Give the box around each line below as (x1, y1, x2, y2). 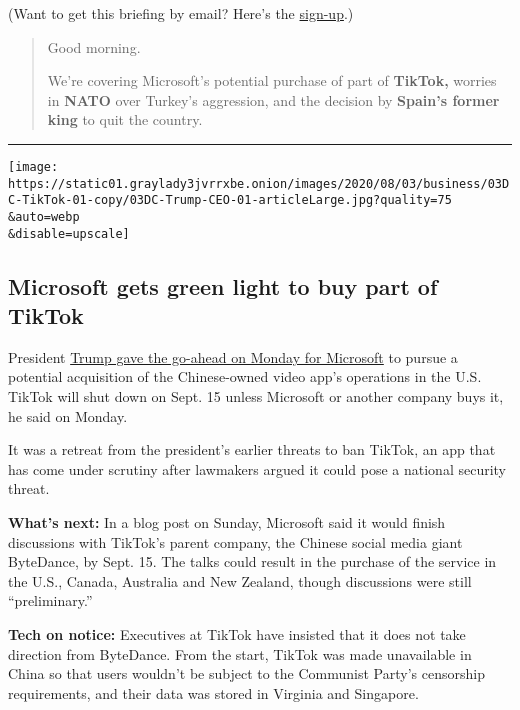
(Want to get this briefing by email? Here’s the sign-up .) (8, 3, 354, 23)
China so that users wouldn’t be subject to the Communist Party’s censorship (8, 663, 485, 684)
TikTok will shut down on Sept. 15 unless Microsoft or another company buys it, (8, 386, 504, 407)
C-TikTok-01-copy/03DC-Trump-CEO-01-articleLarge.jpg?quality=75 (8, 193, 452, 208)
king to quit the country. (47, 109, 203, 130)
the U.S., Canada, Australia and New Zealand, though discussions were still (8, 570, 472, 591)
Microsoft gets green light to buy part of (8, 270, 438, 301)
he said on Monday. (8, 405, 128, 426)
